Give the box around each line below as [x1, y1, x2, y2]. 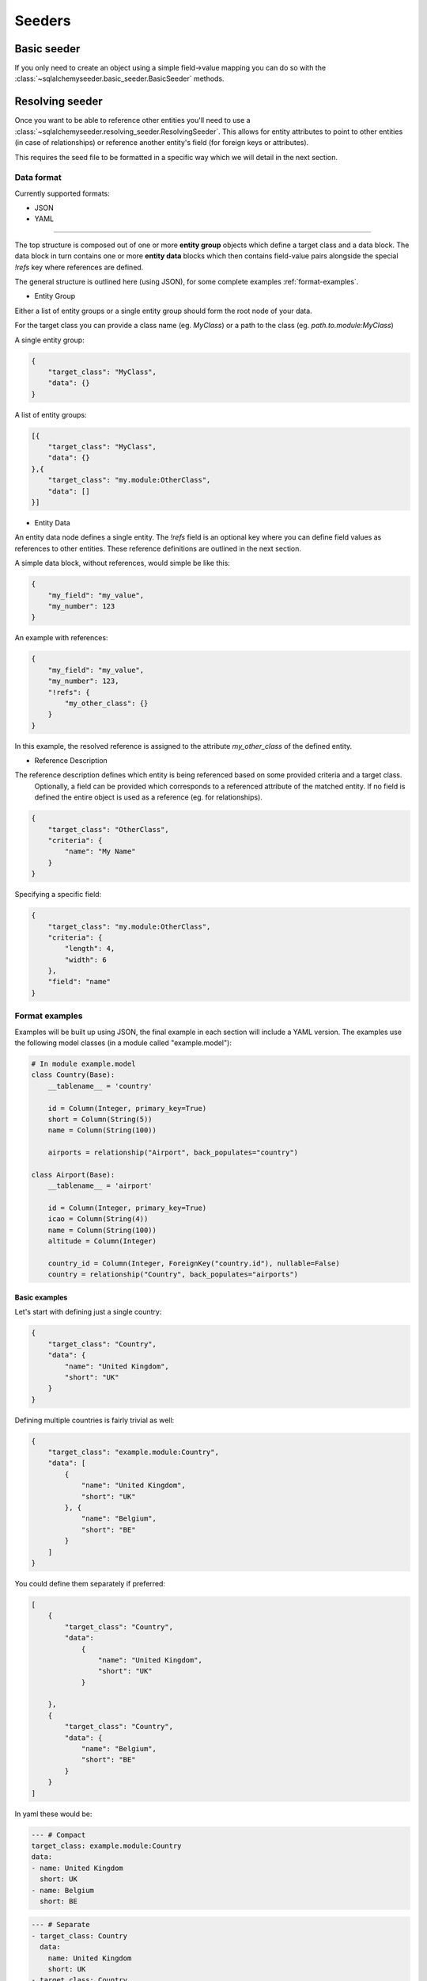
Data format [14, 172, 62, 183]
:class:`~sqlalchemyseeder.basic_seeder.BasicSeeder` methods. [14, 74, 225, 83]
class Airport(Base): [31, 1170, 115, 1179]
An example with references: [14, 633, 108, 643]
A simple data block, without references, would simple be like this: [14, 559, 231, 568]
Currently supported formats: [14, 189, 110, 198]
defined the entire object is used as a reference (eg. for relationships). [34, 792, 263, 802]
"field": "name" [47, 977, 111, 987]
